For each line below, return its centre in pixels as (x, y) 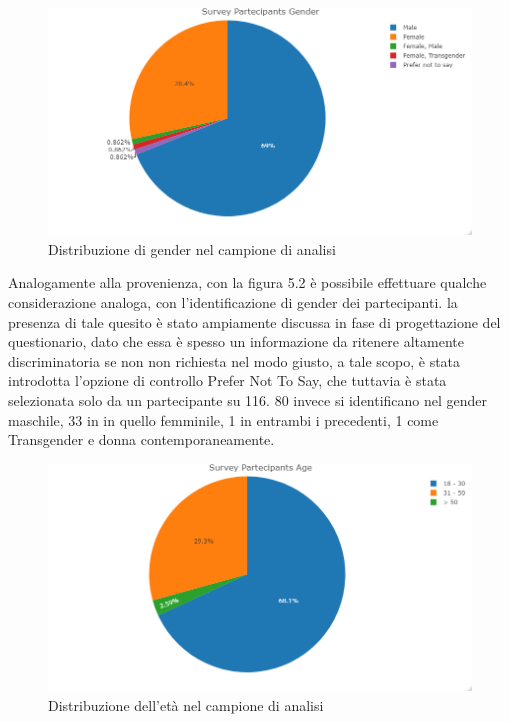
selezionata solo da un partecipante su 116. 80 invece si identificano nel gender (248, 400)
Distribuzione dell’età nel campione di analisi (186, 704)
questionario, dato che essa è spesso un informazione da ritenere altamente (236, 341)
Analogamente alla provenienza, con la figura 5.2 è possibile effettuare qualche (247, 282)
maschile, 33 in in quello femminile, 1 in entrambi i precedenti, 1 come (223, 419)
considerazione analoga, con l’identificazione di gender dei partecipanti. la (233, 302)
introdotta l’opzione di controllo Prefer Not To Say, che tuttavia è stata (227, 380)
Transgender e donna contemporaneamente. (141, 439)
